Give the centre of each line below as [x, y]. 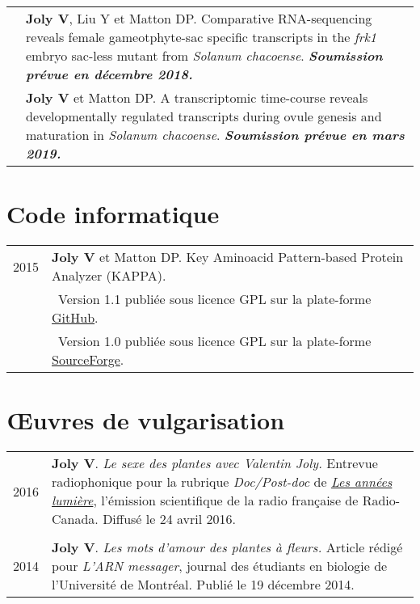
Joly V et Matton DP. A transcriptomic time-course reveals [197, 97]
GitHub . [75, 318]
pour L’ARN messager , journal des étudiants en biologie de [220, 566]
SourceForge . [88, 360]
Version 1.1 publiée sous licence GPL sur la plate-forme [215, 299]
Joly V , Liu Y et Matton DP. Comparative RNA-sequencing [199, 18]
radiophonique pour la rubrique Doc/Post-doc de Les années [222, 482]
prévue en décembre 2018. [109, 74]
